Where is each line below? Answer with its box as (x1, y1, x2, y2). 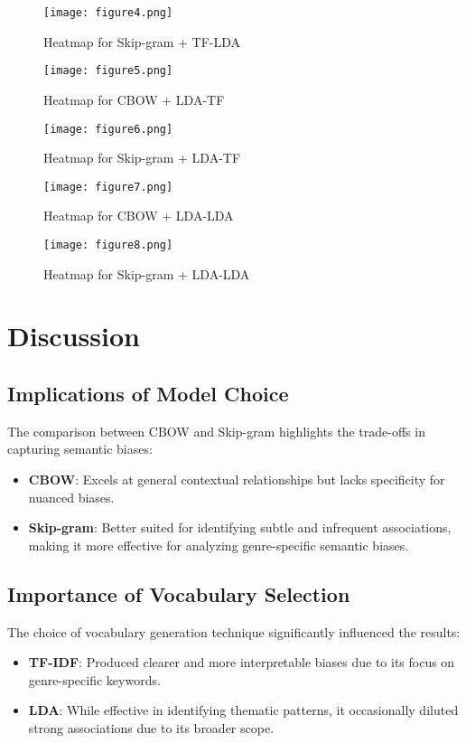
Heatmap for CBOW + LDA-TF (43, 89, 225, 108)
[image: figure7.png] (43, 180, 173, 193)
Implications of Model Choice (7, 380, 289, 408)
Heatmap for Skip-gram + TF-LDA (43, 32, 241, 51)
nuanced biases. (28, 487, 115, 506)
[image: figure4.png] (43, 6, 173, 19)
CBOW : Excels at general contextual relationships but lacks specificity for (28, 470, 445, 489)
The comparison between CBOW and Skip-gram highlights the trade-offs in (7, 421, 425, 440)
